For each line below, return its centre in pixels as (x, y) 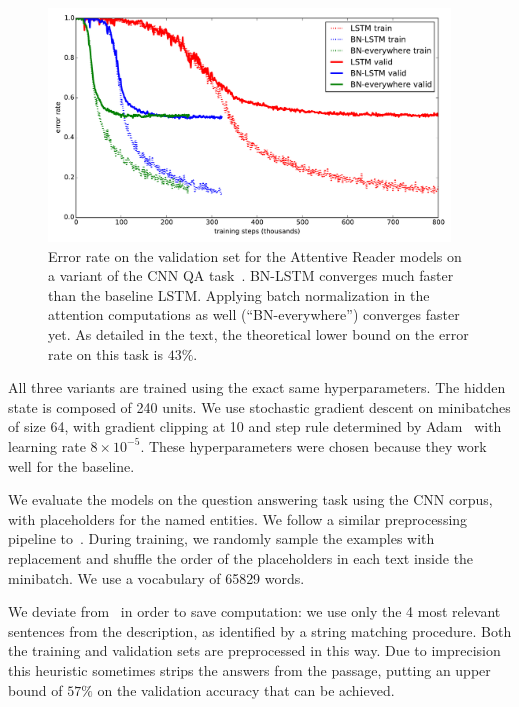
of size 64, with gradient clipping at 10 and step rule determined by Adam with (255, 426)
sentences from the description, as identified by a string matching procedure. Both (260, 630)
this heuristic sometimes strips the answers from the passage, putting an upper (249, 669)
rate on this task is (105, 353)
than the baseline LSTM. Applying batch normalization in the (239, 294)
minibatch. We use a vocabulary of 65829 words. (156, 577)
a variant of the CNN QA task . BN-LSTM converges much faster (251, 275)
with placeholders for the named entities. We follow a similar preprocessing (238, 518)
